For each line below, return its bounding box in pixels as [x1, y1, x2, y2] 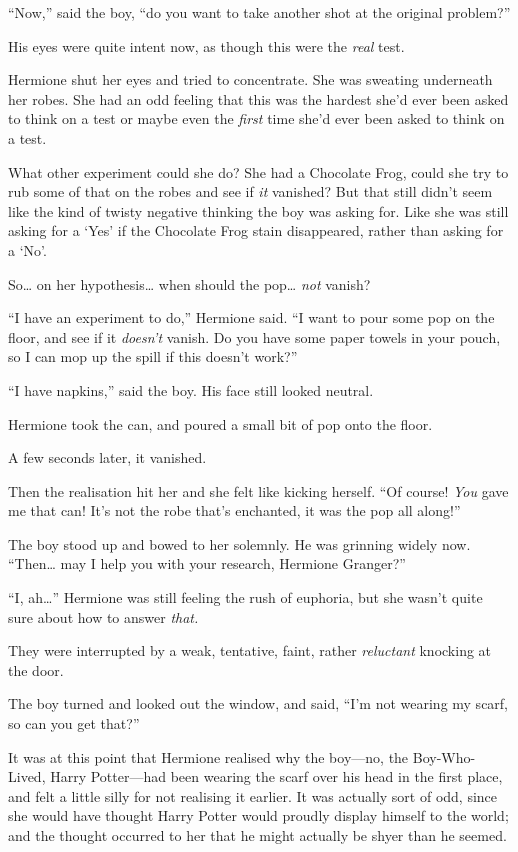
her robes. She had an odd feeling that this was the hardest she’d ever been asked [8, 88, 509, 109]
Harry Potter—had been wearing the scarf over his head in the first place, [50, 766, 503, 787]
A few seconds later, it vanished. [8, 447, 207, 468]
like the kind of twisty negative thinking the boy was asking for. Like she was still [8, 200, 509, 221]
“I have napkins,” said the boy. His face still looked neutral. [8, 379, 374, 400]
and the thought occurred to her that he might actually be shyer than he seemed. [8, 825, 507, 845]
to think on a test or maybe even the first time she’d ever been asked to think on [8, 108, 505, 129]
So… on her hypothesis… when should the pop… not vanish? [8, 273, 371, 294]
